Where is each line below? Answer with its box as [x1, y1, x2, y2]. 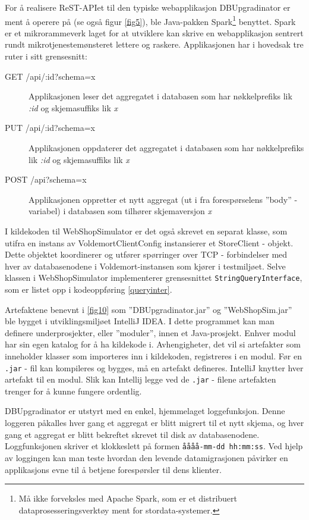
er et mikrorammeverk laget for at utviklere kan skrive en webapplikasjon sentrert [5, 26, 304, 39]
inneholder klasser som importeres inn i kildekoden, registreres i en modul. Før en [5, 349, 302, 362]
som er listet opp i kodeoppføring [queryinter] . [5, 283, 172, 295]
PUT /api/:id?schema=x [5, 121, 95, 134]
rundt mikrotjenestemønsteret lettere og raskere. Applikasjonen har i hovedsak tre [5, 38, 304, 51]
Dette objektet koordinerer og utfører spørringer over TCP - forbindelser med [5, 248, 288, 261]
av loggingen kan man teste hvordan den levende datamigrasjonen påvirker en [5, 451, 288, 463]
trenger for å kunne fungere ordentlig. [5, 384, 142, 397]
